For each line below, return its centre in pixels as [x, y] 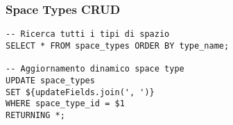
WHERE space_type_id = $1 [65, 104]
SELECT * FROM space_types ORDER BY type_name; [118, 45]
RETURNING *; [35, 115]
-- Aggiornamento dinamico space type [95, 69]
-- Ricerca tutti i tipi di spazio [88, 34]
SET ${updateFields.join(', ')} [80, 92]
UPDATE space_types [50, 80]
